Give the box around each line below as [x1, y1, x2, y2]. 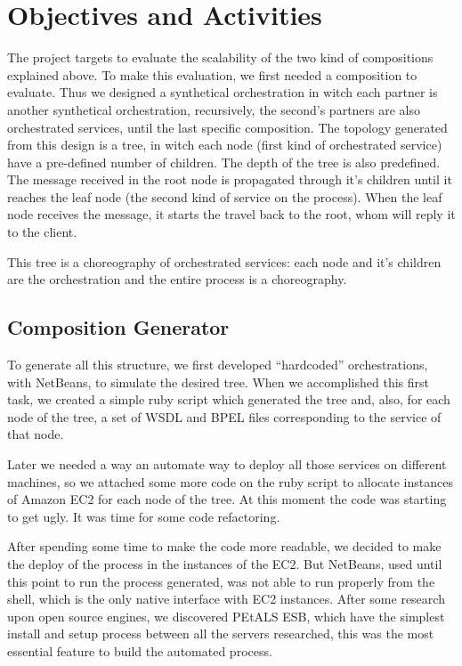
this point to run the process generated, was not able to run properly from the [7, 572, 435, 590]
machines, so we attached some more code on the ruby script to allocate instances [7, 472, 453, 491]
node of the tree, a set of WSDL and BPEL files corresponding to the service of [7, 407, 442, 426]
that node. [7, 425, 64, 443]
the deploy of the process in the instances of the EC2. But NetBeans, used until [7, 554, 442, 573]
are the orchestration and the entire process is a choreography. [7, 270, 347, 288]
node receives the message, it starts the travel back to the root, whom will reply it [7, 205, 456, 223]
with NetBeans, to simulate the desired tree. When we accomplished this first [7, 372, 429, 391]
